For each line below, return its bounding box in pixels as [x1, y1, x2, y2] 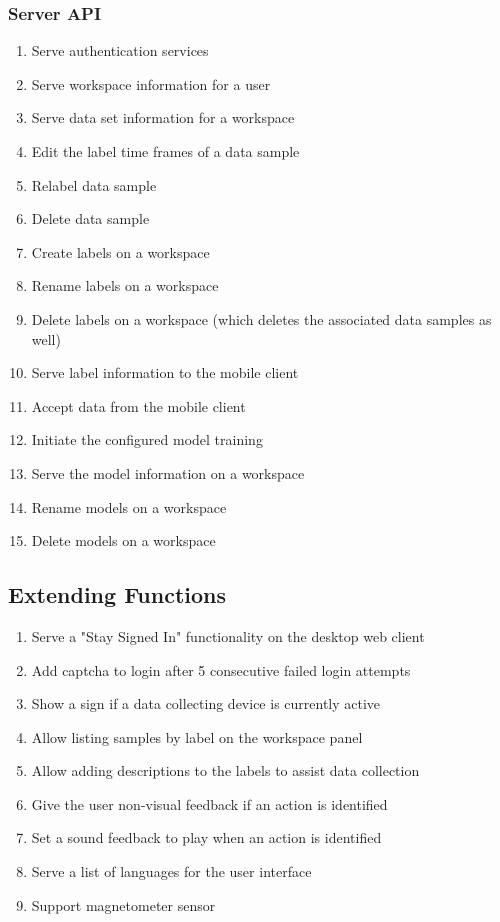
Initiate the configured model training [31, 429, 263, 450]
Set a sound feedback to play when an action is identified [31, 827, 382, 848]
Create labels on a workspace [31, 241, 210, 262]
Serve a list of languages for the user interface [31, 861, 312, 882]
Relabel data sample [31, 174, 157, 195]
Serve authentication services [31, 40, 209, 61]
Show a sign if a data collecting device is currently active [31, 693, 381, 714]
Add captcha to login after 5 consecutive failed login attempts [31, 659, 411, 680]
